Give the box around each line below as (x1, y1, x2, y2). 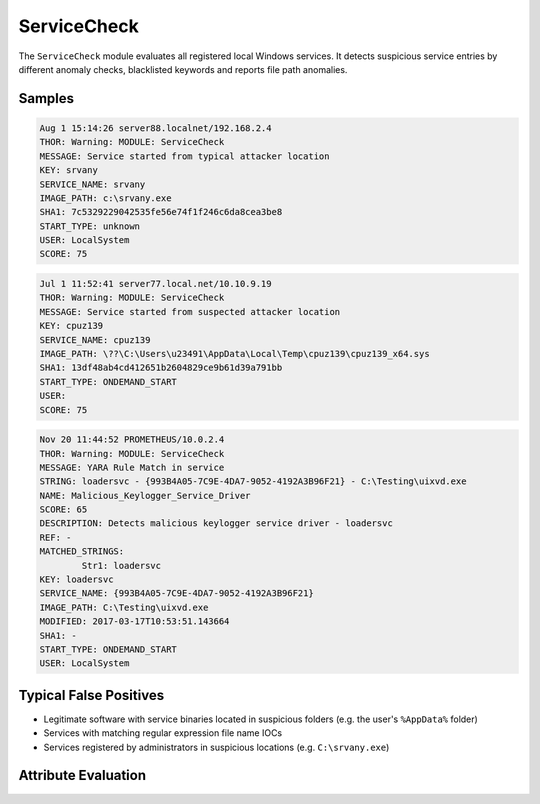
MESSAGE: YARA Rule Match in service (39, 461, 225, 473)
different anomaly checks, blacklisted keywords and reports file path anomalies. (18, 63, 348, 75)
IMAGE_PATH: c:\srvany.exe (39, 192, 172, 204)
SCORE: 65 (39, 504, 88, 515)
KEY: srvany (39, 165, 99, 176)
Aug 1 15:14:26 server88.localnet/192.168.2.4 (39, 122, 272, 134)
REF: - (39, 531, 72, 543)
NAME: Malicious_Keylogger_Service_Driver (39, 490, 251, 501)
